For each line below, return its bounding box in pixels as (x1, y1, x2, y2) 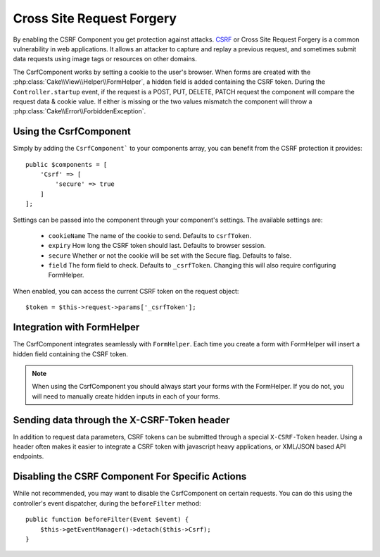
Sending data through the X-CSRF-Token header (13, 414, 230, 426)
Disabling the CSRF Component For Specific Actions (13, 470, 247, 482)
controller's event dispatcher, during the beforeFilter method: (13, 499, 201, 507)
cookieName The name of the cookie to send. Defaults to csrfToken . (48, 231, 252, 239)
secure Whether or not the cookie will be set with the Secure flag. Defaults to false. (48, 251, 292, 260)
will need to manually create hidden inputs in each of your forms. (32, 392, 221, 401)
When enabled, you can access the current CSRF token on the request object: (13, 287, 239, 295)
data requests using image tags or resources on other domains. (13, 55, 197, 63)
